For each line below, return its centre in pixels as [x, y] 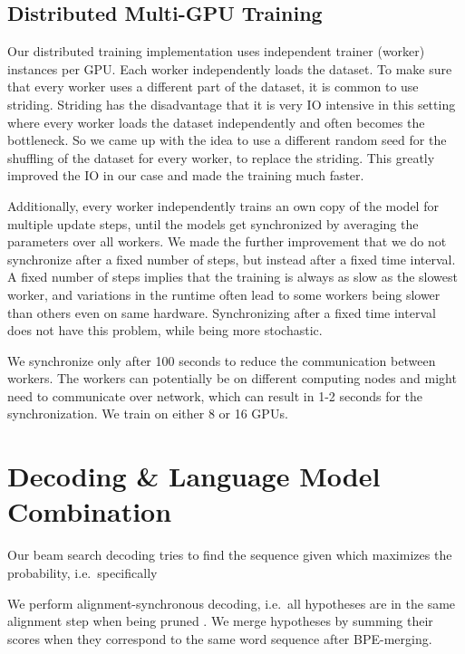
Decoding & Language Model [194, 476]
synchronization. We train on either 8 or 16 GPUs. [148, 414]
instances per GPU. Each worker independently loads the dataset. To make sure [230, 68]
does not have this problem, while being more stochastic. [165, 330]
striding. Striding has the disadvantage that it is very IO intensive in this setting [232, 104]
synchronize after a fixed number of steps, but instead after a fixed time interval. [232, 259]
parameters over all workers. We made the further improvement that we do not [227, 241]
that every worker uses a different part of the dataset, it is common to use [213, 87]
